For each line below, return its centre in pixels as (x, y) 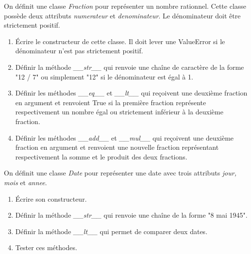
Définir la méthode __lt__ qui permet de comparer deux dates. (111, 231)
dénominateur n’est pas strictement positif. (79, 51)
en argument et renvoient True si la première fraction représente (111, 102)
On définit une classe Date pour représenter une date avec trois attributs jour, (120, 173)
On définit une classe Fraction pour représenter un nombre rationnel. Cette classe (125, 6)
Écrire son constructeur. (51, 198)
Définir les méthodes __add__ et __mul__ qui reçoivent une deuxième (125, 137)
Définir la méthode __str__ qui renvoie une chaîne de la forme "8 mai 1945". (131, 215)
